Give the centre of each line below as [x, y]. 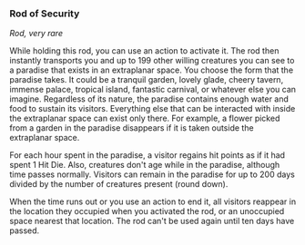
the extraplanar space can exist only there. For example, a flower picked [145, 118]
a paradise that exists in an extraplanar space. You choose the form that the [152, 70]
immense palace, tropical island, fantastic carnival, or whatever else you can [153, 90]
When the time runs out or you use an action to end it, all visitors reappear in [153, 201]
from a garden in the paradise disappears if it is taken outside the [132, 128]
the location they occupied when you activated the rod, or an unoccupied [147, 211]
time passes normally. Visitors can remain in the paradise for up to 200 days [152, 174]
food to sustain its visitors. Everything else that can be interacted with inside [152, 109]
